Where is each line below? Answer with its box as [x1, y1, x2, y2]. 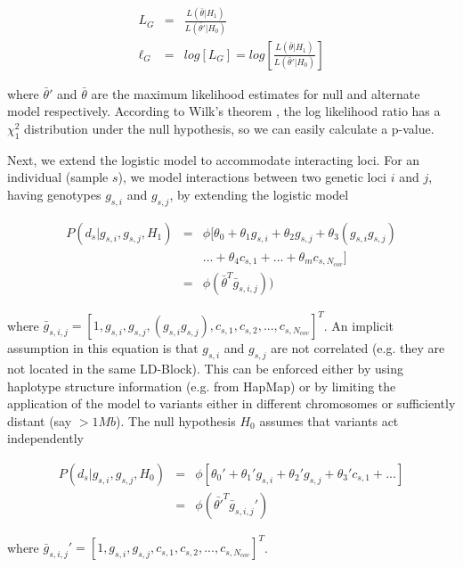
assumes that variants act [259, 411, 399, 430]
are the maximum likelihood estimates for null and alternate [91, 84, 420, 103]
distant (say [7, 411, 72, 430]
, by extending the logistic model [169, 185, 349, 203]
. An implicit [323, 316, 394, 334]
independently [7, 429, 84, 448]
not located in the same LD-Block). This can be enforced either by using [7, 358, 403, 377]
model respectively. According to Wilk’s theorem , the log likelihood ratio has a [7, 102, 441, 120]
